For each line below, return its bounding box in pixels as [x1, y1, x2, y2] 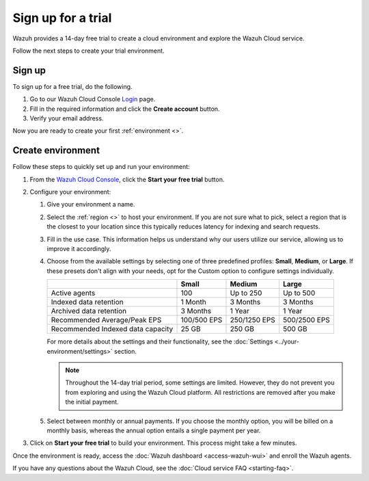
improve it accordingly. [46, 245, 111, 253]
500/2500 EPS [282, 315, 331, 325]
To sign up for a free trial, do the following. [12, 82, 133, 90]
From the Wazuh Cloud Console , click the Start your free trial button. [29, 175, 225, 183]
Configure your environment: [29, 188, 111, 196]
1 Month [180, 298, 206, 307]
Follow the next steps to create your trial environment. [12, 47, 165, 55]
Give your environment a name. [46, 200, 135, 209]
